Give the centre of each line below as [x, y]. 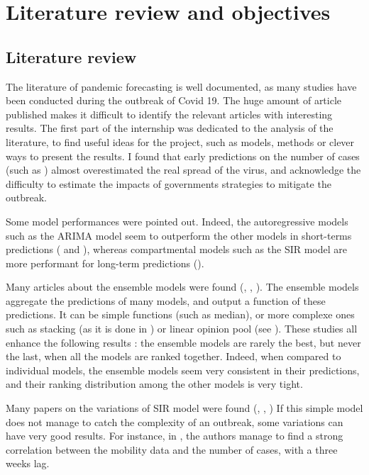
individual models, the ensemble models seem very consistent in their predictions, [183, 370]
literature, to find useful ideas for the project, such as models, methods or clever [180, 141]
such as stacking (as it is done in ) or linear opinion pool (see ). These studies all [182, 329]
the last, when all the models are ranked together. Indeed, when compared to [174, 356]
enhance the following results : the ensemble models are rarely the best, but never [183, 342]
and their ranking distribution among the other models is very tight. [154, 384]
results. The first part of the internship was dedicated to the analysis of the [170, 128]
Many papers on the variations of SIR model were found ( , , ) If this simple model [184, 408]
